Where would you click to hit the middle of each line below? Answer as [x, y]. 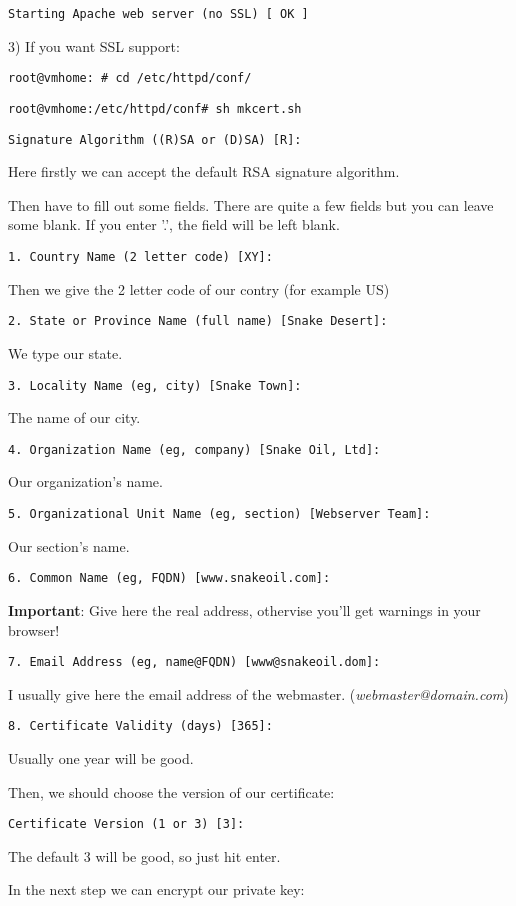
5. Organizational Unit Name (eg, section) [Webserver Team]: [219, 514]
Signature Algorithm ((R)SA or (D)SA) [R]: [155, 139]
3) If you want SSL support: [94, 45]
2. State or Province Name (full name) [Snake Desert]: [198, 321]
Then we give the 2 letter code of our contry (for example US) [199, 288]
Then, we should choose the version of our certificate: [171, 791]
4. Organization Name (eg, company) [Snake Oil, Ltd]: [194, 449]
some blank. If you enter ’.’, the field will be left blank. [174, 224]
